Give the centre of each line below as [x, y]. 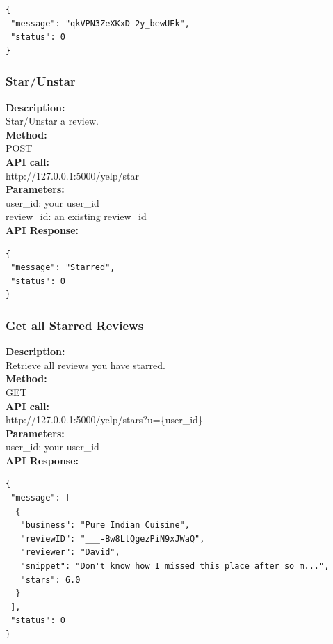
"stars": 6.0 [50, 580]
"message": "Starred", [63, 268]
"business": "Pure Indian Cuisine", [105, 525]
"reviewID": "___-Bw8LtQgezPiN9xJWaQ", [113, 539]
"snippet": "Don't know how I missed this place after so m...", [175, 566]
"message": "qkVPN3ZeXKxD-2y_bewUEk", [100, 23]
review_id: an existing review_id [76, 216]
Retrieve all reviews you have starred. [86, 364]
